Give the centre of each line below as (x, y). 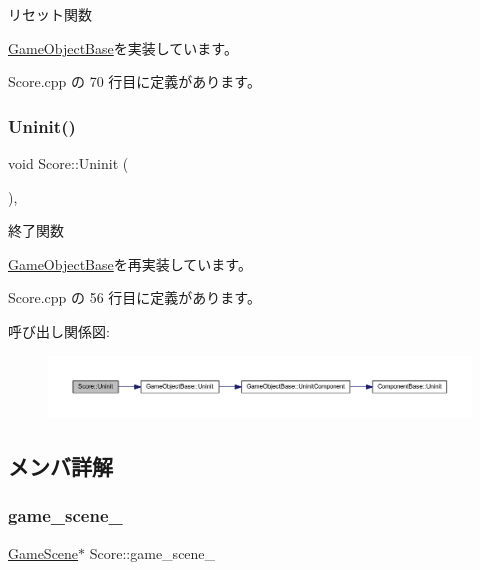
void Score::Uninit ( (68, 163)
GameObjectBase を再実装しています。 (130, 263)
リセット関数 (50, 14)
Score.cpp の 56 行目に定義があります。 (134, 297)
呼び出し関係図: (59, 330)
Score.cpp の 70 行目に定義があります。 (134, 81)
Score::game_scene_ (152, 552)
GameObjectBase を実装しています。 (123, 47)
